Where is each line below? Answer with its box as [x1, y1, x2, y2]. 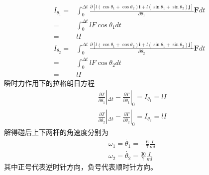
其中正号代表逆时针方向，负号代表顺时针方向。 [4, 162, 157, 172]
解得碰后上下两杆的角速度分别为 [4, 127, 108, 137]
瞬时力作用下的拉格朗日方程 [4, 78, 95, 88]
